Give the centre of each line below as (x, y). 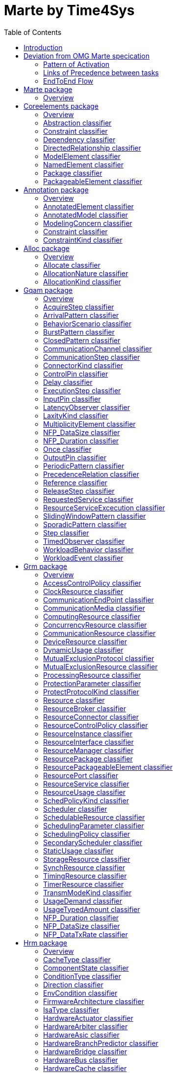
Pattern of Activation (76, 64)
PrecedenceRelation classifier (91, 474)
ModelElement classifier (82, 156)
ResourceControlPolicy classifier (96, 725)
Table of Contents (33, 32)
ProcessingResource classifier (92, 675)
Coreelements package (61, 106)
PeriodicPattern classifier (84, 466)
